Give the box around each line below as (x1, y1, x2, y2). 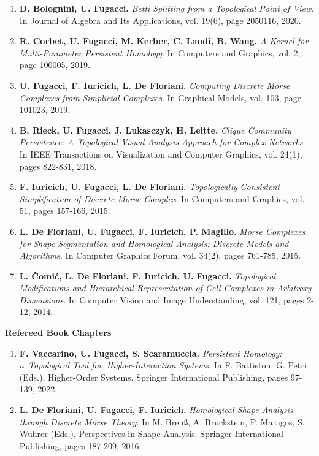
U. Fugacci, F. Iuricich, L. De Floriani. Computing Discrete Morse (19, 78, 290, 91)
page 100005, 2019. (19, 58, 90, 71)
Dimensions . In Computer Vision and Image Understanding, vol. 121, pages (19, 293, 304, 306)
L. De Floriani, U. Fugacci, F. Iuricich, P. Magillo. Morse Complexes (19, 224, 306, 237)
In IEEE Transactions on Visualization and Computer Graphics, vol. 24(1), (19, 147, 302, 160)
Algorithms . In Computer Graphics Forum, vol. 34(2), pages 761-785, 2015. (19, 249, 301, 262)
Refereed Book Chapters (5, 326, 112, 339)
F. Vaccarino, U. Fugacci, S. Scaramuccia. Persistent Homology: (19, 346, 282, 359)
